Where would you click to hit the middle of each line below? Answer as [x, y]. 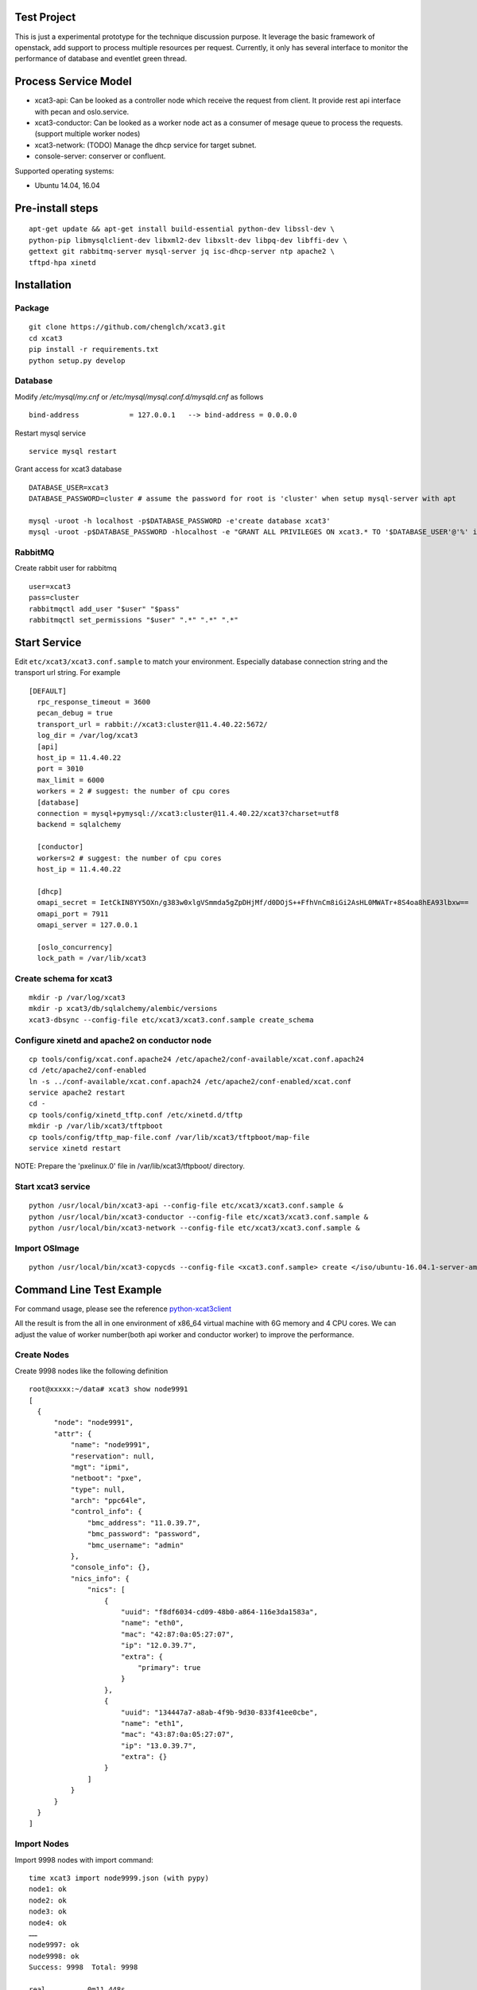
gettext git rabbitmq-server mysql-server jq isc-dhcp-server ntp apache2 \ [182, 252]
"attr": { [73, 1434]
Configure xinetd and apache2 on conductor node [113, 1040]
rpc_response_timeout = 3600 [94, 702]
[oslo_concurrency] [75, 947]
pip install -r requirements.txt [94, 349]
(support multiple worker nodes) [87, 134]
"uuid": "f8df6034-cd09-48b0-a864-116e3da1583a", [219, 1612]
